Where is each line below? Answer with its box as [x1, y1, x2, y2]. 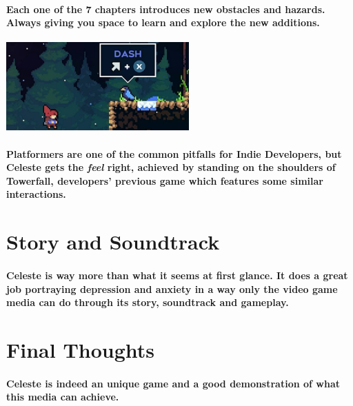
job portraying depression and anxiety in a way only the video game [6, 281, 338, 296]
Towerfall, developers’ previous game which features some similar [6, 173, 323, 187]
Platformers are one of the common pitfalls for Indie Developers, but [6, 146, 342, 161]
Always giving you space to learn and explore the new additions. [6, 15, 320, 30]
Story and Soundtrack [6, 227, 220, 256]
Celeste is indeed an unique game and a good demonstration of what [6, 376, 341, 390]
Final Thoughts [6, 335, 155, 363]
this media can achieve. [6, 389, 119, 404]
